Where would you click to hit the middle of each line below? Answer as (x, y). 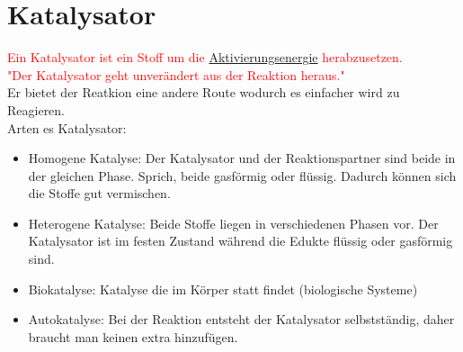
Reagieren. (36, 109)
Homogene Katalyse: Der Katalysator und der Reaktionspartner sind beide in (242, 158)
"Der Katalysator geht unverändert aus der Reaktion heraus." (176, 74)
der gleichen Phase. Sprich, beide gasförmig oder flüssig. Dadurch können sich (242, 175)
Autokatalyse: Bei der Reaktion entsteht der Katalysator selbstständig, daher (241, 319)
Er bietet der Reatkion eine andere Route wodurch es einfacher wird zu (204, 92)
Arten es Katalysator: (67, 127)
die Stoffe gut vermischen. (99, 193)
